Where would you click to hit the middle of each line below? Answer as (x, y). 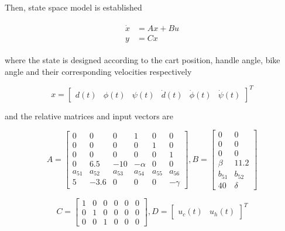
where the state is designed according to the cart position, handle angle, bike (142, 59)
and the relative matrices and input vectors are (89, 115)
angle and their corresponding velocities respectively (98, 71)
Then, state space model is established (73, 7)
